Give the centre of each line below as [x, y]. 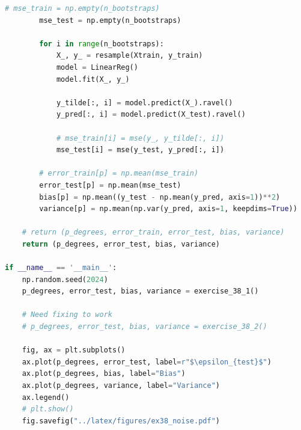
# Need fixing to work [67, 315]
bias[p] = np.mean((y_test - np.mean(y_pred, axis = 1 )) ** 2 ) [160, 197]
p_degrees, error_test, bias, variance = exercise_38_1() [140, 291]
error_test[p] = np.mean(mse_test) [110, 185]
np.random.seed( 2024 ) [65, 279]
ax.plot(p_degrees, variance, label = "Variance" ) [121, 385]
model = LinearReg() [97, 67]
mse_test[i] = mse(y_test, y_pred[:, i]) [140, 150]
